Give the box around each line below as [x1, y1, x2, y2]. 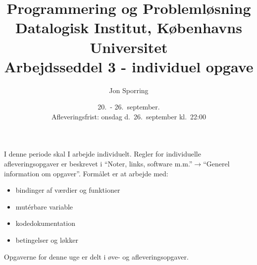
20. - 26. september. [98, 102, 160, 112]
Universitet [90, 37, 168, 57]
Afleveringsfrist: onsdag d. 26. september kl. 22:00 [51, 111, 206, 121]
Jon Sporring [109, 85, 149, 95]
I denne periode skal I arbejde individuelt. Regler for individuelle [4, 149, 201, 159]
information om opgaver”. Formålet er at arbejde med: [4, 168, 168, 178]
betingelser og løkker [15, 235, 78, 245]
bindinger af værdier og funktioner [15, 185, 120, 195]
